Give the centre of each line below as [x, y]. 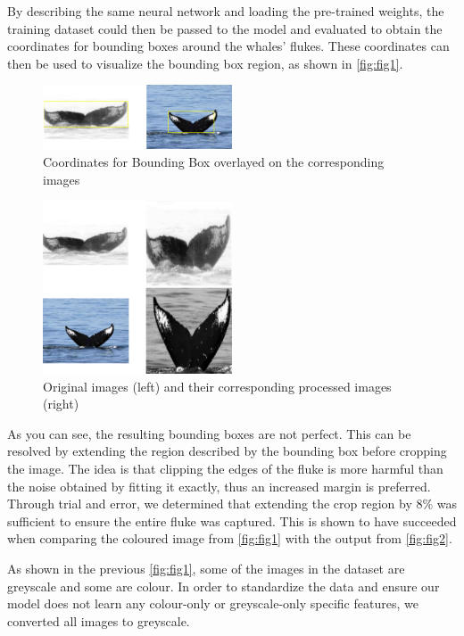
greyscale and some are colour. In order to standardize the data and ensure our [224, 586]
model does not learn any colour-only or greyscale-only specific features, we [213, 603]
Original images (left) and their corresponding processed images [217, 386]
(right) [61, 404]
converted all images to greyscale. [99, 620]
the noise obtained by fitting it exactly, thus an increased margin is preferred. [219, 486]
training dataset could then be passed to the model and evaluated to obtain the [225, 28]
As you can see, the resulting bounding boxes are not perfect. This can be [209, 433]
